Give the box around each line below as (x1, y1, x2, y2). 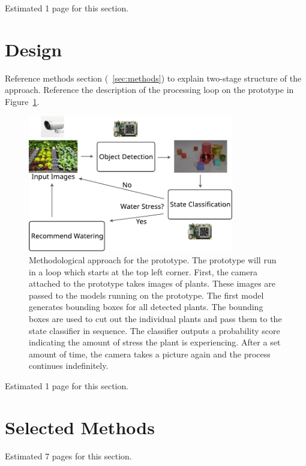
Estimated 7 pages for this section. (5, 449, 132, 462)
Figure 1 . (5, 95, 40, 107)
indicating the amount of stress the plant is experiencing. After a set (29, 336, 281, 348)
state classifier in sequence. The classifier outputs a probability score (29, 324, 280, 336)
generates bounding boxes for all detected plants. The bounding (29, 300, 263, 313)
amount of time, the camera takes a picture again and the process (29, 347, 271, 360)
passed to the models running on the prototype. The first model (29, 288, 264, 301)
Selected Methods (5, 414, 155, 439)
